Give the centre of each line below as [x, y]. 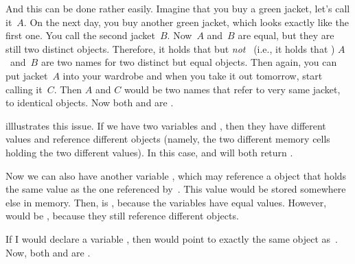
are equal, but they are [286, 35]
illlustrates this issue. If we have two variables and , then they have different [166, 125]
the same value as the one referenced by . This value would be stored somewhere [176, 189]
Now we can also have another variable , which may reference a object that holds [176, 175]
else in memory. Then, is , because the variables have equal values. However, [166, 202]
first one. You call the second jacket [80, 35]
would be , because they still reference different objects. [122, 216]
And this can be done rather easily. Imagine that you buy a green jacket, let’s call [178, 8]
